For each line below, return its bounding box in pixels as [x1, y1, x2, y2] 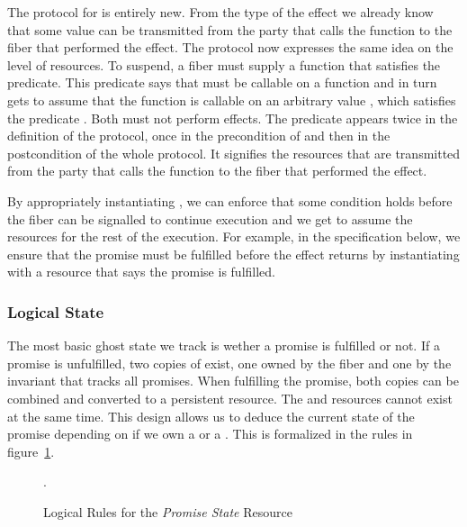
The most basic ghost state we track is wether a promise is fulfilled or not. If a [7, 336, 440, 355]
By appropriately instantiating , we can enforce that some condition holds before [7, 191, 453, 210]
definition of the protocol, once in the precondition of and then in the [7, 126, 391, 145]
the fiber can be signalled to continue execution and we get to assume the [7, 209, 413, 228]
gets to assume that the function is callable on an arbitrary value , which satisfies [7, 90, 456, 109]
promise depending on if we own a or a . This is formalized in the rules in [7, 424, 413, 443]
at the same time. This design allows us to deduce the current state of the [7, 406, 415, 425]
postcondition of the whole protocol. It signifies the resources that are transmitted [7, 143, 461, 162]
